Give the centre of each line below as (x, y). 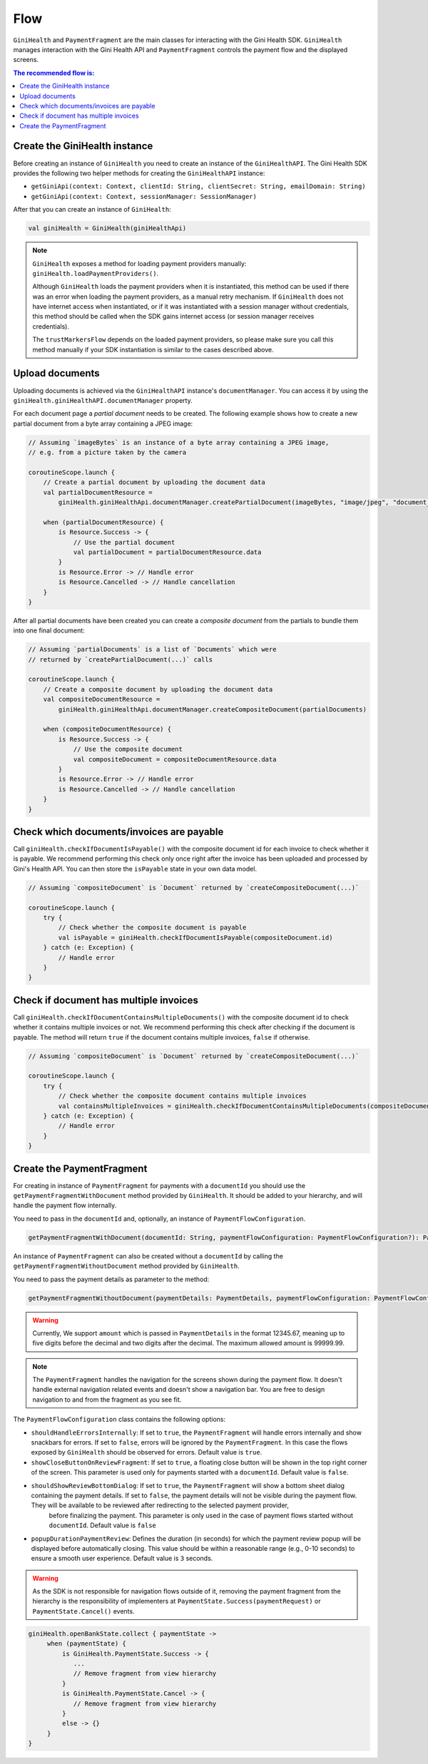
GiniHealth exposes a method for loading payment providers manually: (139, 263)
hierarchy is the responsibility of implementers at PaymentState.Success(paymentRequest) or (177, 1601)
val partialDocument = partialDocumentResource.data (167, 552)
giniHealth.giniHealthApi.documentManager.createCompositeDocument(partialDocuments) (213, 709)
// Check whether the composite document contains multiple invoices (182, 1096)
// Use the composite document (128, 749)
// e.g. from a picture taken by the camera (107, 452)
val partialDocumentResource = (98, 492)
